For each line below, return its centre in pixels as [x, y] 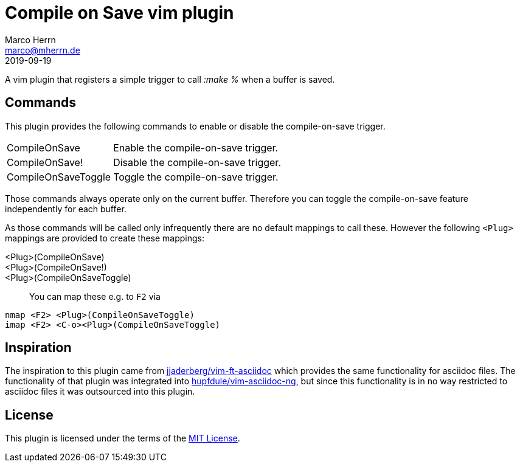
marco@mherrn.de [43, 50]
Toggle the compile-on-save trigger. [196, 177]
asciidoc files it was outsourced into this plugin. [100, 392]
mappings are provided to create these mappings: [105, 238]
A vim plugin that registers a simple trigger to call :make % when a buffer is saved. [170, 79]
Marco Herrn [30, 40]
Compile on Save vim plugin [120, 13]
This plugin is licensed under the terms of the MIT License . [123, 438]
